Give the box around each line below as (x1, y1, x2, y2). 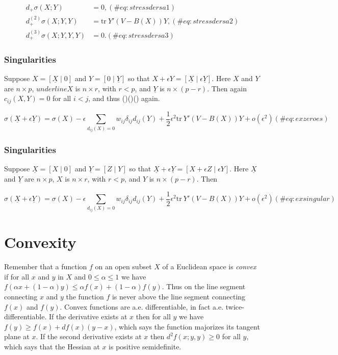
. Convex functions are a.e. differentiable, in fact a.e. (60, 301, 224, 312)
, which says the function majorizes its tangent (114, 321, 260, 332)
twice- (225, 301, 244, 312)
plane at (4, 331, 30, 342)
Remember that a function (4, 261, 87, 272)
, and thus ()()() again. (88, 93, 160, 104)
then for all (136, 311, 171, 322)
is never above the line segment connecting (112, 291, 246, 301)
